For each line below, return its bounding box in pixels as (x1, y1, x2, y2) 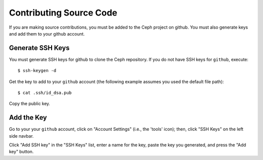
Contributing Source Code (9, 7, 118, 18)
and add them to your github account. (9, 31, 85, 36)
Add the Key (9, 113, 47, 122)
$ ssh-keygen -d (18, 68, 56, 73)
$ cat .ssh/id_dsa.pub (18, 90, 72, 96)
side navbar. (9, 133, 34, 139)
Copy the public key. (9, 101, 51, 107)
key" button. (9, 149, 34, 155)
